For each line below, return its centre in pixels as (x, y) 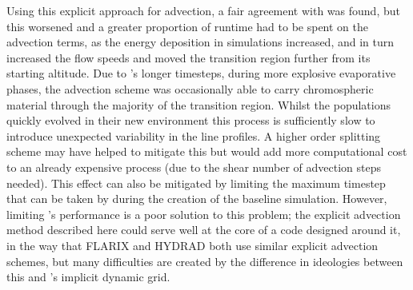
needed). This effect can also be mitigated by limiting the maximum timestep (196, 183)
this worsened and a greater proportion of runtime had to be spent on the (187, 26)
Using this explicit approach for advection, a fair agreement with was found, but (203, 10)
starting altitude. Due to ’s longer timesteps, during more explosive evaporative (201, 73)
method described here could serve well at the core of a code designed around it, (204, 230)
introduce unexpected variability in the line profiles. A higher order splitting (194, 135)
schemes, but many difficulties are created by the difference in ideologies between (205, 261)
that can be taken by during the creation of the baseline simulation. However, (197, 199)
